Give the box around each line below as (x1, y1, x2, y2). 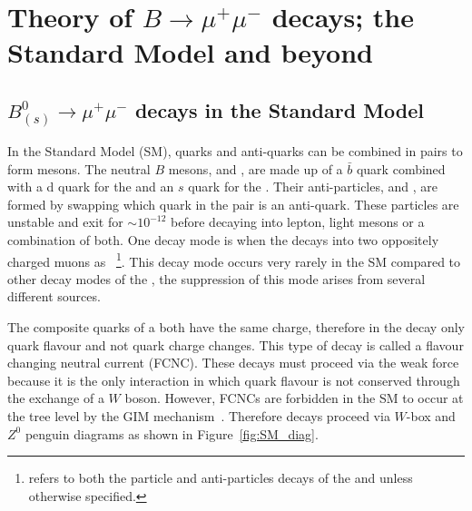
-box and (406, 406, 456, 425)
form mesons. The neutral (7, 159, 151, 178)
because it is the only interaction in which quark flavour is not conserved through (7, 370, 460, 389)
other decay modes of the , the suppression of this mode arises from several (7, 269, 426, 288)
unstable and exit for (7, 212, 123, 231)
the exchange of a (7, 388, 104, 408)
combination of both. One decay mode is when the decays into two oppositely (7, 230, 439, 249)
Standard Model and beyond (7, 34, 373, 71)
